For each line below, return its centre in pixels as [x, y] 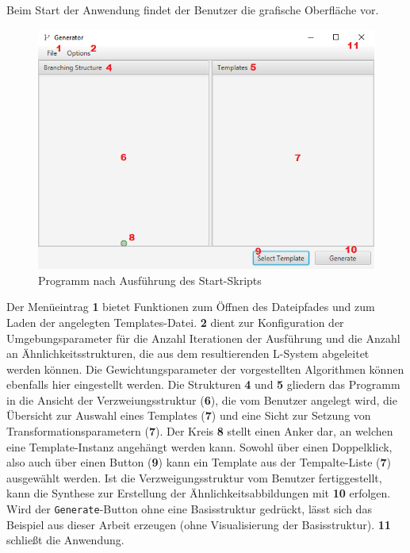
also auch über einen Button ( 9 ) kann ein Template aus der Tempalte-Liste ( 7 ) [199, 462]
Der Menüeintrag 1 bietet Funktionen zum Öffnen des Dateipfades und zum [191, 307]
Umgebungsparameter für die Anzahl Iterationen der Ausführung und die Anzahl [203, 338]
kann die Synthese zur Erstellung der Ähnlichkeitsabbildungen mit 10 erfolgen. [199, 493]
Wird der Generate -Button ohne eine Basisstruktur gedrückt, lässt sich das [189, 509]
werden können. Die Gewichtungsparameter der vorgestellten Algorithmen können [205, 369]
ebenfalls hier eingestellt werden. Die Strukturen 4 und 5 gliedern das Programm [203, 384]
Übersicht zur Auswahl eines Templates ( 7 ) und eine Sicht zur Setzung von [189, 415]
